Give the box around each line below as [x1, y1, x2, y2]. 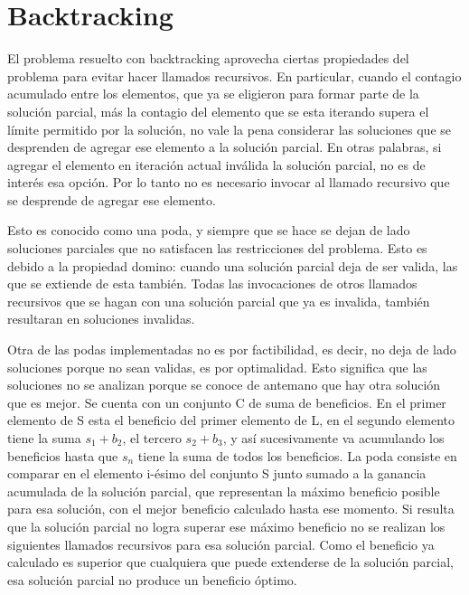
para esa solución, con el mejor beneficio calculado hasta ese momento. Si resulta [7, 499, 455, 518]
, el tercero [122, 429, 182, 447]
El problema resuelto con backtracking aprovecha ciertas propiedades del [7, 49, 409, 68]
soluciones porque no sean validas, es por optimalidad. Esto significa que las [7, 357, 427, 376]
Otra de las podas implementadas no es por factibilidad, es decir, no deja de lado [7, 340, 456, 359]
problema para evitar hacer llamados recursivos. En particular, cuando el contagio [7, 66, 462, 85]
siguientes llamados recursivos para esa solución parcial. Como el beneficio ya [7, 534, 435, 553]
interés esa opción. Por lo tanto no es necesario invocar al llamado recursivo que [7, 173, 450, 192]
